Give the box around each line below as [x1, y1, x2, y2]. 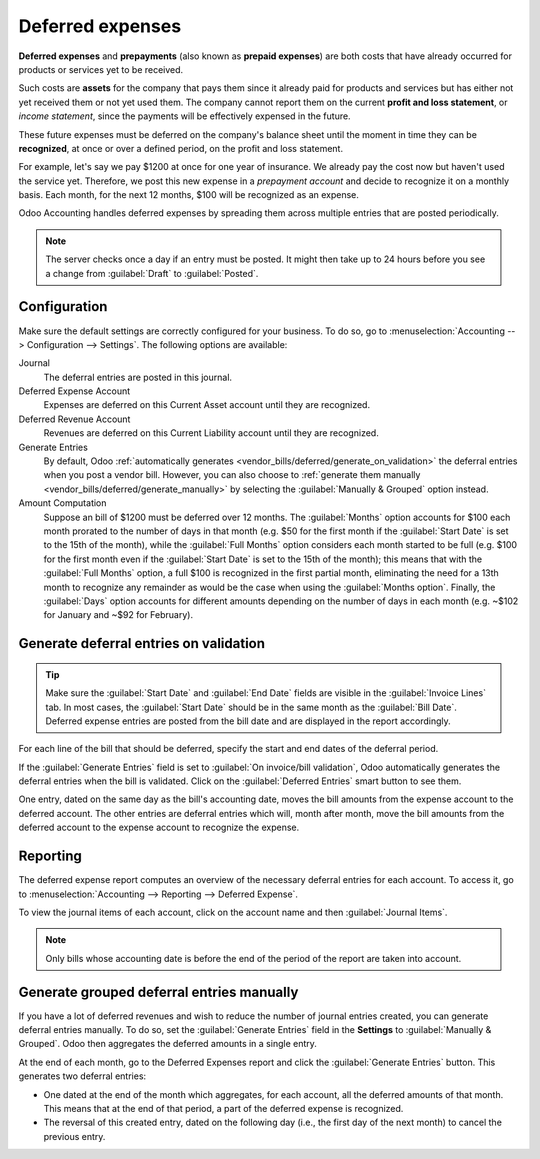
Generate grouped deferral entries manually [18, 983, 299, 1000]
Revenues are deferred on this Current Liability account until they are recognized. [43, 427, 379, 439]
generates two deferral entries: [18, 1070, 147, 1082]
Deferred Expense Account [18, 385, 131, 397]
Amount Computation [18, 497, 107, 509]
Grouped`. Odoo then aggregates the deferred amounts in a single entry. [18, 1038, 317, 1050]
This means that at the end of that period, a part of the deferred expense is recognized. [43, 1102, 404, 1114]
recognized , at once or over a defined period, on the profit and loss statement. [18, 142, 344, 154]
